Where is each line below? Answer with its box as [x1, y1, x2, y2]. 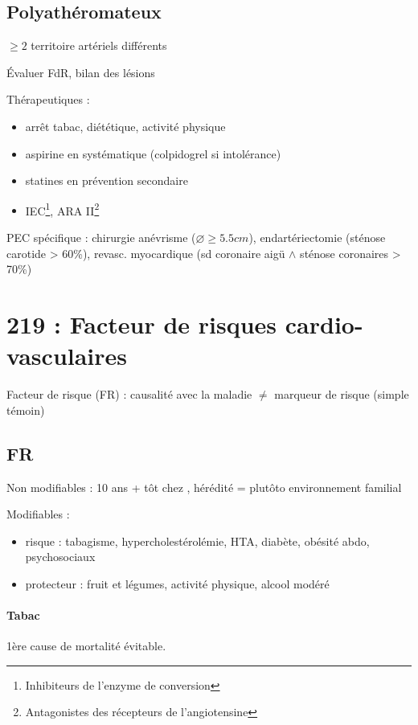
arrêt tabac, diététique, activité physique [25, 117, 226, 134]
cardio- [285, 307, 363, 340]
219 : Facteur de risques [6, 307, 277, 340]
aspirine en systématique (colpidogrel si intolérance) [25, 145, 281, 162]
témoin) [6, 401, 45, 418]
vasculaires [6, 339, 128, 372]
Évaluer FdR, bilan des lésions [6, 63, 155, 80]
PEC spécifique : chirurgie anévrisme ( [6, 229, 196, 246]
